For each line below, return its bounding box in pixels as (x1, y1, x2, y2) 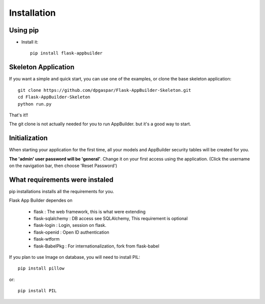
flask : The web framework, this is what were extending (33, 209, 146, 215)
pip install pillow (18, 266, 65, 271)
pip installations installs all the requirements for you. (9, 188, 114, 194)
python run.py (18, 101, 52, 107)
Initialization (9, 134, 48, 142)
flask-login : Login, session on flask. (33, 222, 106, 228)
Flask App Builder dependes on (9, 197, 73, 203)
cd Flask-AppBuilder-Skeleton (18, 94, 91, 100)
